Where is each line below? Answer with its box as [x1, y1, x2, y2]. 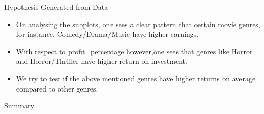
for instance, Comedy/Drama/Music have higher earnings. [16, 29, 199, 39]
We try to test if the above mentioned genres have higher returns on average [16, 73, 256, 83]
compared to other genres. [16, 83, 98, 94]
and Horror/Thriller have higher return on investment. [16, 56, 187, 66]
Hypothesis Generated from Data [4, 2, 108, 12]
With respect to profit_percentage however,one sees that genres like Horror [16, 45, 253, 56]
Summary [4, 100, 34, 111]
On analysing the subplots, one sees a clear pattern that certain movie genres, [16, 18, 260, 29]
